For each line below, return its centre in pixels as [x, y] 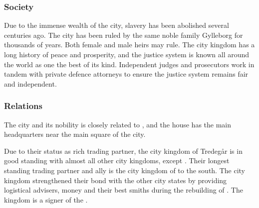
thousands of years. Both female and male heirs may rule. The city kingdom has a [129, 45]
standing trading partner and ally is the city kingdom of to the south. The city [125, 170]
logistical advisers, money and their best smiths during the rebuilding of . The [124, 190]
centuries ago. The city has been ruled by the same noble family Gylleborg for [124, 35]
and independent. [30, 83]
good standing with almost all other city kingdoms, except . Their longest [117, 160]
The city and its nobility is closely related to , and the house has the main [118, 124]
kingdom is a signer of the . [46, 199]
